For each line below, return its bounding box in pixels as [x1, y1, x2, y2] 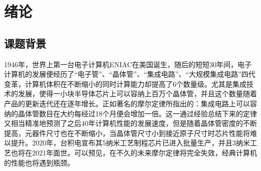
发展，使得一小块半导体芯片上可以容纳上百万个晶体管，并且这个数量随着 [18, 88, 257, 99]
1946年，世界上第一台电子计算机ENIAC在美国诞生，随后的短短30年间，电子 [4, 59, 252, 69]
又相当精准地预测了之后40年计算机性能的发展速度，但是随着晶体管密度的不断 [4, 118, 257, 128]
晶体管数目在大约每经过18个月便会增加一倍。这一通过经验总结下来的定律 [18, 108, 257, 118]
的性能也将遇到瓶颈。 [4, 157, 74, 167]
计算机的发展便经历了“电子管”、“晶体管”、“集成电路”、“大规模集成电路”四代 [4, 69, 255, 79]
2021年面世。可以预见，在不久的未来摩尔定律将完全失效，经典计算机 [32, 147, 257, 157]
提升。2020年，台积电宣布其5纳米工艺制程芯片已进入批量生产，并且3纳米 [11, 137, 250, 148]
